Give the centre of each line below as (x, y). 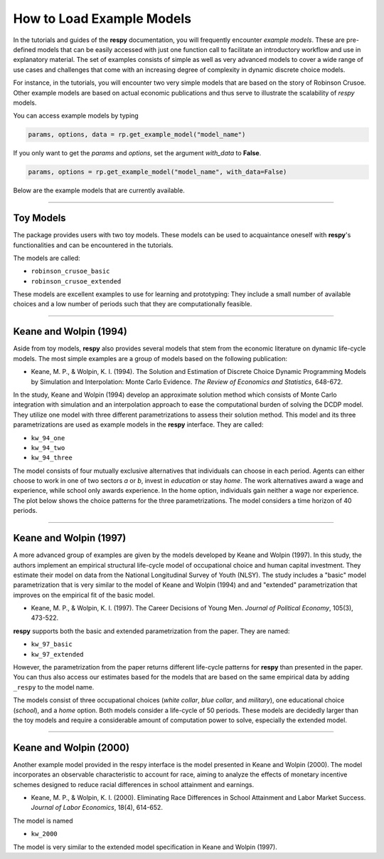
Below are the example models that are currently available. (99, 191)
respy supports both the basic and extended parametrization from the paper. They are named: (151, 631)
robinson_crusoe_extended (76, 281)
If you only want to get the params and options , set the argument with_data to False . (137, 153)
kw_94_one (48, 438)
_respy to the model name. (54, 687)
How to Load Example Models (102, 19)
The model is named (43, 821)
